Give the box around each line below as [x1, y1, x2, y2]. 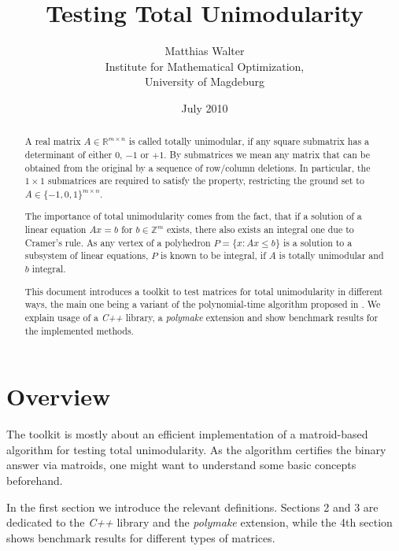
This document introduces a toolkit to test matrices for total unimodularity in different [24, 284, 383, 298]
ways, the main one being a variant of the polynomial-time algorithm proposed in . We [24, 298, 381, 311]
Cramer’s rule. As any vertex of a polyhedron [24, 235, 211, 249]
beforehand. [6, 471, 63, 488]
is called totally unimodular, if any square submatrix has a [128, 135, 369, 148]
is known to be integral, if [160, 249, 266, 262]
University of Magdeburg [144, 73, 265, 90]
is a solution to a [283, 235, 353, 249]
